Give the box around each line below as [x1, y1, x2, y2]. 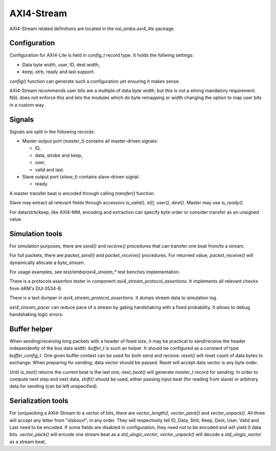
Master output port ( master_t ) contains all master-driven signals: [22, 138, 158, 144]
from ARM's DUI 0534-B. [9, 285, 62, 291]
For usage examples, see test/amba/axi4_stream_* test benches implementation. [9, 269, 180, 275]
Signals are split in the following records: [9, 128, 95, 135]
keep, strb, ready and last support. [22, 69, 95, 75]
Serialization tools [9, 396, 68, 406]
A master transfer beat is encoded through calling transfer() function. [9, 190, 155, 196]
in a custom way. [9, 102, 45, 108]
